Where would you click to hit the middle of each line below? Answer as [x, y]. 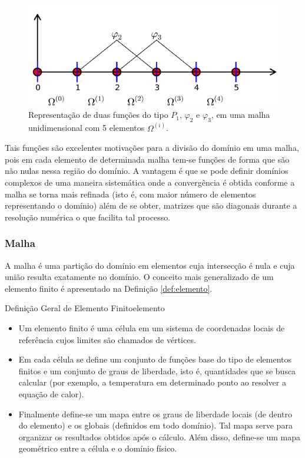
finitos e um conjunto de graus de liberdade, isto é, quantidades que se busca [157, 370]
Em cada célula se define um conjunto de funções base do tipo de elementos [155, 359]
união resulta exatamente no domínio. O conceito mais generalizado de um [139, 277]
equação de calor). [51, 393]
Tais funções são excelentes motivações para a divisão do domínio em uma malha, [152, 148]
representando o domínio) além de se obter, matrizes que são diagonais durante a [151, 205]
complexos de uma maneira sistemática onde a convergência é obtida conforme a [150, 182]
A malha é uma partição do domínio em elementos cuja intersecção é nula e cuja [150, 265]
